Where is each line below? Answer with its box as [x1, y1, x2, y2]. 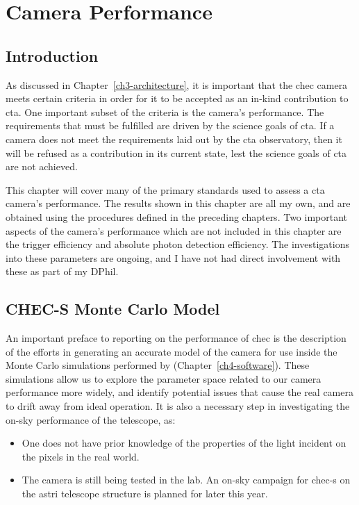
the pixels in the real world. [22, 449, 140, 463]
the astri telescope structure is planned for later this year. [22, 486, 268, 501]
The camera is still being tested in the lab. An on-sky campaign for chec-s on [22, 472, 351, 487]
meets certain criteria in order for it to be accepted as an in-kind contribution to [6, 91, 349, 106]
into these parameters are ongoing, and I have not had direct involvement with [6, 250, 341, 265]
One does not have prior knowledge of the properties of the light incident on [22, 436, 347, 450]
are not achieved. [6, 159, 78, 174]
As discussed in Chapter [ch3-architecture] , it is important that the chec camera [6, 77, 348, 92]
